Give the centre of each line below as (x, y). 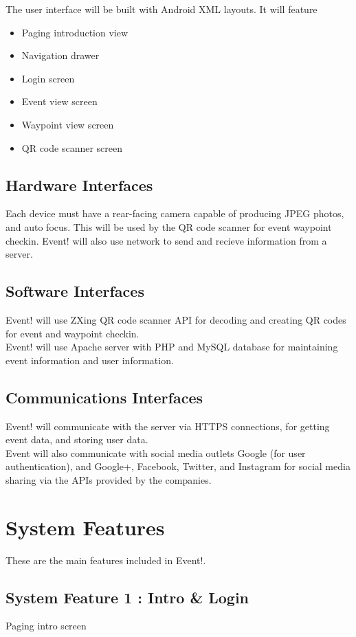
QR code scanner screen (72, 147)
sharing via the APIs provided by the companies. (109, 479)
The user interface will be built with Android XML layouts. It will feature (162, 9)
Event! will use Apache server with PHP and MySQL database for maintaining (172, 347)
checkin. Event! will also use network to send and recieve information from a (166, 240)
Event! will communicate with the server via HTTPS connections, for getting (168, 426)
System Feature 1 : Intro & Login (127, 597)
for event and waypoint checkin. (73, 333)
